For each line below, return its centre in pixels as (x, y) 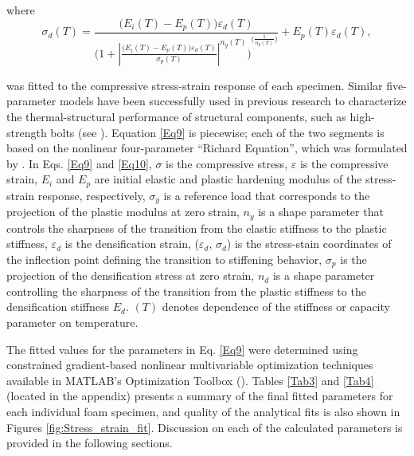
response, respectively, (92, 195)
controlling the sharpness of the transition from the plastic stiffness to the (186, 291)
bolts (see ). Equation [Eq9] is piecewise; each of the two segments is (217, 132)
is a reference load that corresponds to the (267, 195)
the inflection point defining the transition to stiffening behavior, (164, 259)
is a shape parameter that (321, 212)
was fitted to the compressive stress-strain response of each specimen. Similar (195, 85)
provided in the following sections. (90, 443)
